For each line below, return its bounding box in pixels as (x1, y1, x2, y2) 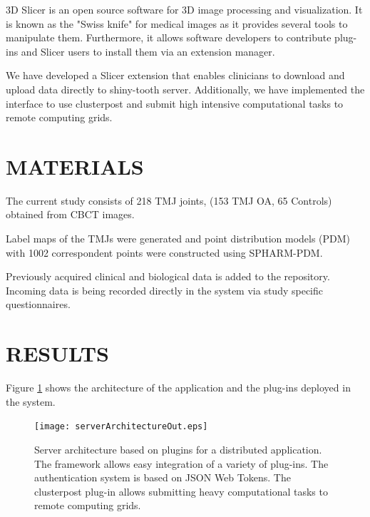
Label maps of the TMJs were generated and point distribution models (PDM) (6, 231, 351, 246)
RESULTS (6, 339, 109, 368)
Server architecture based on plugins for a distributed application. (34, 442, 322, 456)
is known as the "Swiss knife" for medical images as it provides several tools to (6, 16, 348, 31)
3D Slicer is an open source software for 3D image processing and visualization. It (6, 2, 363, 16)
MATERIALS (6, 151, 144, 180)
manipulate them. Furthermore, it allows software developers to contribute (6, 30, 332, 45)
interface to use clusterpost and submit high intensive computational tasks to (6, 96, 344, 111)
